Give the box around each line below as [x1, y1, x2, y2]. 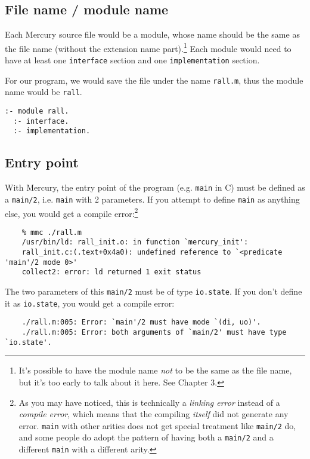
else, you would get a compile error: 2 [5, 205, 138, 219]
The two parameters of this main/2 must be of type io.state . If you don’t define [5, 285, 302, 298]
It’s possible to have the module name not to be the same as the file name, [18, 364, 292, 377]
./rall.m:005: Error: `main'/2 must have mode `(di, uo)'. [21, 318, 261, 327]
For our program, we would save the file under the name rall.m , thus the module [5, 74, 303, 86]
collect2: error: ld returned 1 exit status [21, 268, 201, 277]
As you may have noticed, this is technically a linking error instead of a [18, 396, 280, 408]
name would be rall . [5, 85, 82, 98]
